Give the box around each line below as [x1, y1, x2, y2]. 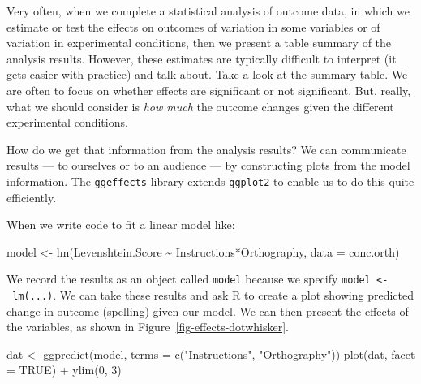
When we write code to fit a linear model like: [6, 216, 235, 233]
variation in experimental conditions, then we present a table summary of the [6, 34, 392, 51]
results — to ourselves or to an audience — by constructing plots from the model [6, 157, 410, 174]
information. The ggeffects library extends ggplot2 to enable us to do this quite [6, 172, 415, 189]
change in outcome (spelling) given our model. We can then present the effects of [6, 302, 409, 319]
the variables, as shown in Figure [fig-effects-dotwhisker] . [6, 318, 289, 335]
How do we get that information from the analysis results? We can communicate [6, 140, 406, 157]
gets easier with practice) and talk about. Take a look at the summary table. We [6, 66, 408, 83]
